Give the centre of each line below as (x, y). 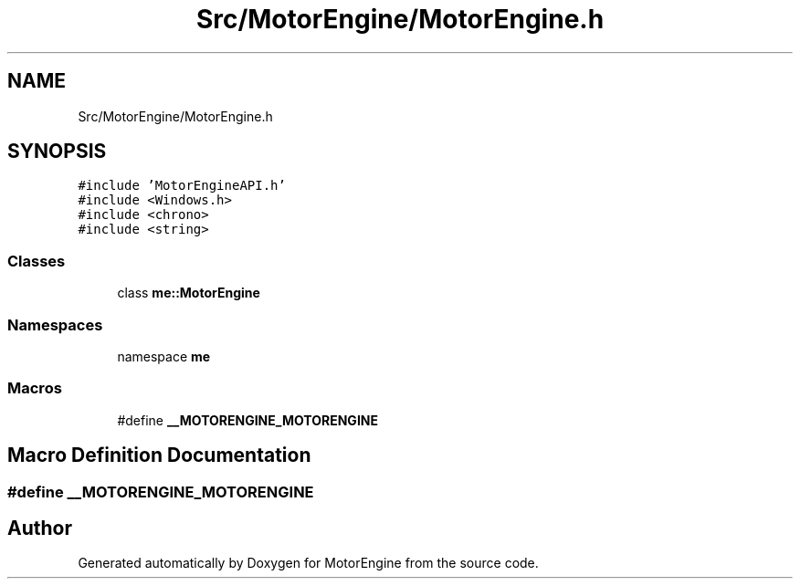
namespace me (164, 356)
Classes (37, 261)
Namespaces (55, 324)
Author (40, 528)
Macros (35, 388)
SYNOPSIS (57, 152)
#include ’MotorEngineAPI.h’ (182, 186)
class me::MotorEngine (189, 293)
